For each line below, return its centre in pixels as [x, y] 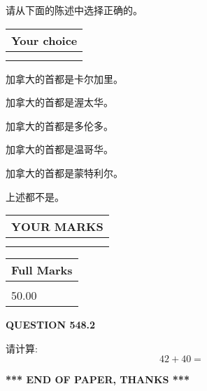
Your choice [44, 40]
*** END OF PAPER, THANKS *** [98, 379]
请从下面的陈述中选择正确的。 [74, 10]
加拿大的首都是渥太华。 [59, 102]
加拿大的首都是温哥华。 [59, 149]
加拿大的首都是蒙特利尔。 [64, 172]
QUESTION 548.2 [51, 325]
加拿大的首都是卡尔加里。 [64, 78]
